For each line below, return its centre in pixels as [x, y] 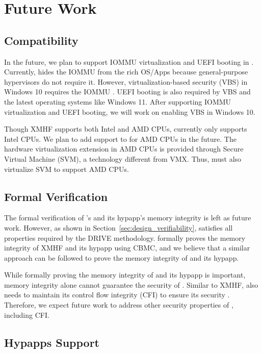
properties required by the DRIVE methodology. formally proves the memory [125, 237]
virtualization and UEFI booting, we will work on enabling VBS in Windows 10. [130, 111]
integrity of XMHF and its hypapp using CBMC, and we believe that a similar [127, 248]
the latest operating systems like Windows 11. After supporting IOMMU [118, 101]
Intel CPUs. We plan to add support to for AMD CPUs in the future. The [120, 138]
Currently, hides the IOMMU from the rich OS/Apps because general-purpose [126, 72]
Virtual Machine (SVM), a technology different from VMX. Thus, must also [123, 158]
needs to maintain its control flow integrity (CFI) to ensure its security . [117, 295]
